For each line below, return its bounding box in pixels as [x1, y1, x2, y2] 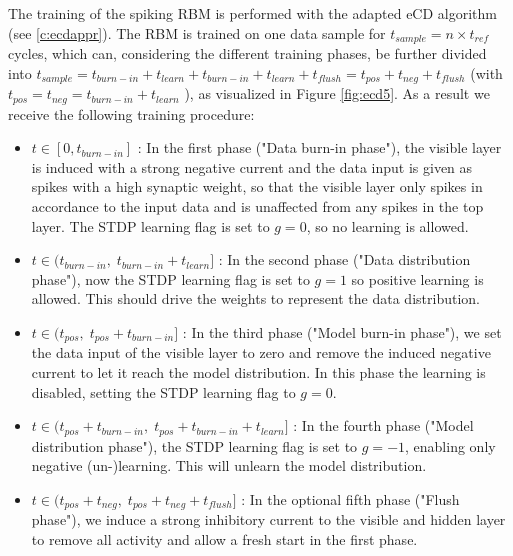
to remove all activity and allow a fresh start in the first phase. [31, 528, 418, 549]
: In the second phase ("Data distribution [218, 249, 471, 270]
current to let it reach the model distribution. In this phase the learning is [31, 361, 486, 382]
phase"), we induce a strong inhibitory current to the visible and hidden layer [31, 509, 506, 530]
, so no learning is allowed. [306, 215, 469, 236]
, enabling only [405, 435, 496, 456]
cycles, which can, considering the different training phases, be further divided [8, 43, 487, 64]
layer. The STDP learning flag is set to [31, 215, 270, 236]
